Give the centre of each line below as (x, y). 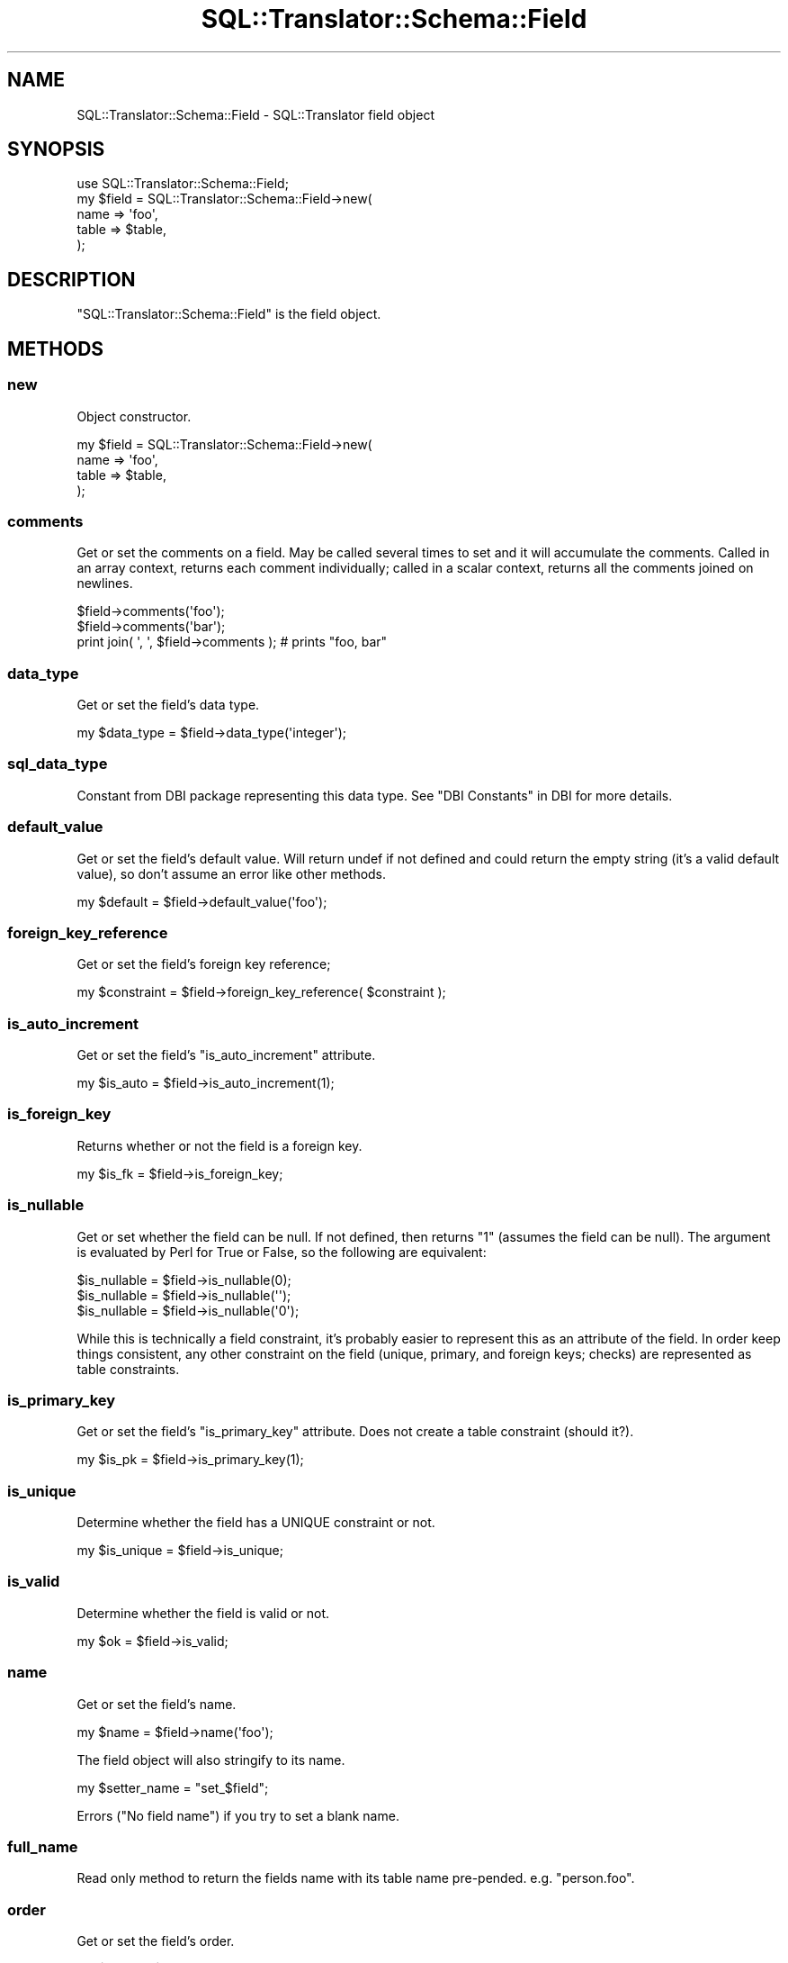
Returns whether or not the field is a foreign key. (219, 1145)
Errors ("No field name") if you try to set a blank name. (238, 1815)
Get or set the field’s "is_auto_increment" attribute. (226, 1055)
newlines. (105, 583)
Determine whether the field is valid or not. (203, 1613)
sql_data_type (58, 764)
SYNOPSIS (56, 149)
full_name (43, 1846)
